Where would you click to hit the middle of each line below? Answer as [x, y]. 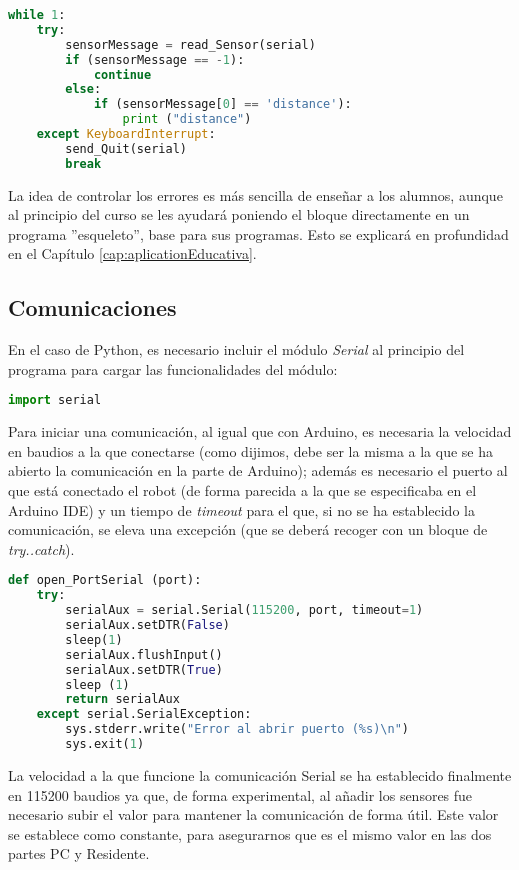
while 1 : [37, 15]
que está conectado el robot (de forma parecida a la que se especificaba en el [242, 490]
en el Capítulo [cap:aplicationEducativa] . [132, 253]
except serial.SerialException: [144, 714]
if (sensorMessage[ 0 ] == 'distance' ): [222, 104]
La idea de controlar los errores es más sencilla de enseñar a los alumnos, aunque [255, 194]
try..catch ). [41, 548]
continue [122, 74]
